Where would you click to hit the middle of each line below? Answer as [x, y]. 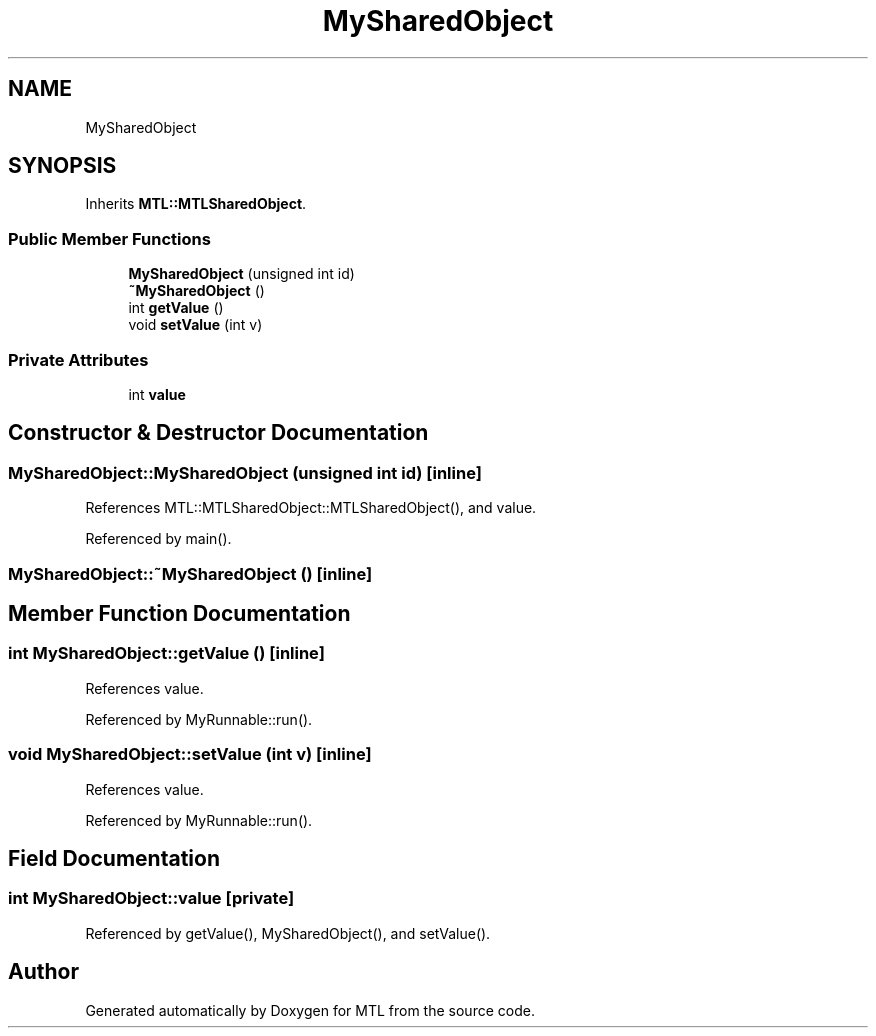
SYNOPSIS [62, 166]
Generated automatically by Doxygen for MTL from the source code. [310, 1010]
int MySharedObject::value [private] [151, 898]
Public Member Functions [109, 238]
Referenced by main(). [158, 539]
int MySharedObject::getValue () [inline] [166, 653]
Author [43, 972]
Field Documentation [114, 858]
